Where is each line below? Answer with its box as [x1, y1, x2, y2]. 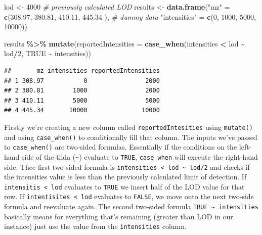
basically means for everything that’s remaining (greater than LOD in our [4, 211, 233, 221]
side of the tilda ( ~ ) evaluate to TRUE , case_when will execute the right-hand [22, 151, 258, 162]
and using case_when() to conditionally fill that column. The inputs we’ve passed [4, 131, 257, 142]
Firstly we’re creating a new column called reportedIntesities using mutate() [4, 121, 253, 132]
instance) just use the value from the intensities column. [4, 221, 187, 231]
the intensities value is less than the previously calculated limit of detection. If [4, 171, 247, 182]
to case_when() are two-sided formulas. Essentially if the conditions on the [4, 142, 237, 152]
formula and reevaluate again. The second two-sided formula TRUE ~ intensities [4, 201, 258, 212]
